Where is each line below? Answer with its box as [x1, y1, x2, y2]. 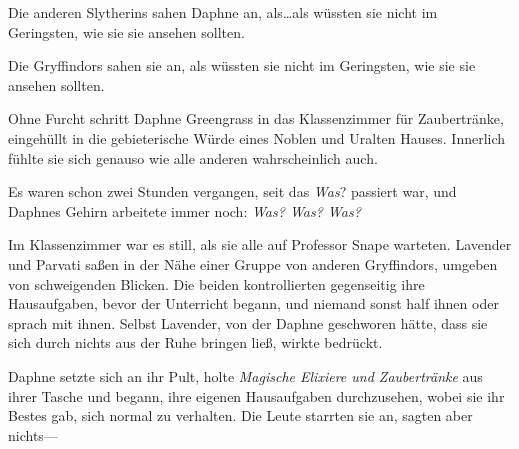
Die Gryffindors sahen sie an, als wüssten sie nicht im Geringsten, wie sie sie [8, 55, 476, 76]
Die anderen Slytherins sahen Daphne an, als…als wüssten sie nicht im [8, 2, 438, 22]
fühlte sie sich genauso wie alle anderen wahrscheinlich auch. [8, 147, 378, 168]
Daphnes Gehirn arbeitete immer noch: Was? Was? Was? [8, 200, 361, 221]
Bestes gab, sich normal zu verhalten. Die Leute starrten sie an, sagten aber [8, 405, 473, 426]
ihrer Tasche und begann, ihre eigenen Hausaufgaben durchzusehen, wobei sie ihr [8, 385, 505, 406]
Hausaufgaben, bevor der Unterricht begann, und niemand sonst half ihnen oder [8, 293, 499, 314]
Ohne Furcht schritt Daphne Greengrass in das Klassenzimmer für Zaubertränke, [8, 108, 504, 129]
